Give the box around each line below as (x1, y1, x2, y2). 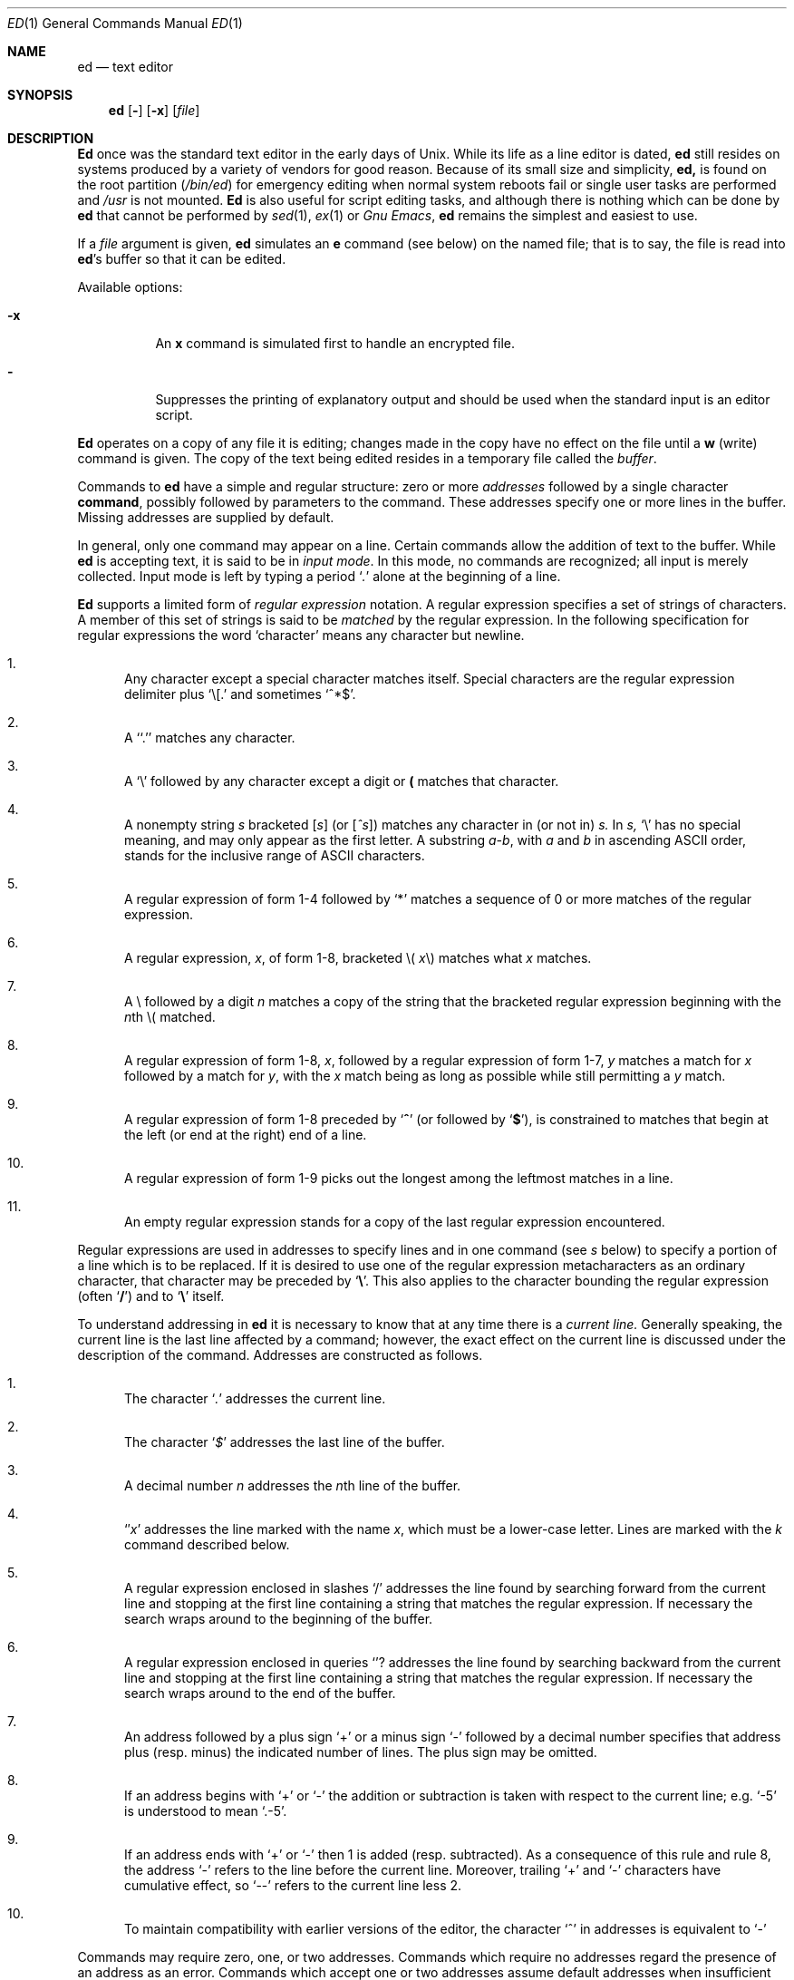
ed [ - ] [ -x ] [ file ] (108, 102, 200, 118)
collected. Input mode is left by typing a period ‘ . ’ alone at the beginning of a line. (77, 568, 561, 584)
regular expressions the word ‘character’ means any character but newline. (77, 627, 525, 643)
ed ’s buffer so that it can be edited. (77, 251, 286, 267)
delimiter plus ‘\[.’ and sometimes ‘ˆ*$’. (124, 686, 356, 702)
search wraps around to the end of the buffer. (124, 1685, 396, 1701)
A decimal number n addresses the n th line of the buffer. (124, 1478, 461, 1493)
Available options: (77, 279, 183, 295)
